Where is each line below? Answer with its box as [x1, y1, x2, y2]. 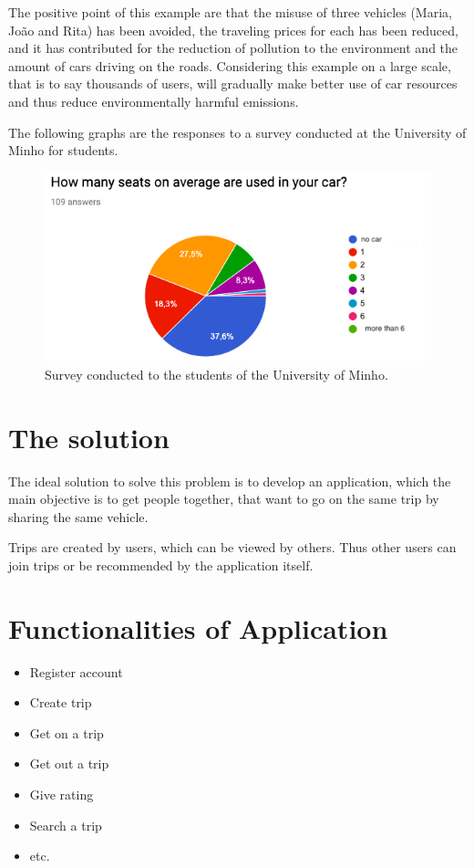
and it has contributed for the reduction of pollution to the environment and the [8, 38, 459, 58]
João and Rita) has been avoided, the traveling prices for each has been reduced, [8, 20, 459, 39]
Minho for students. [8, 141, 118, 160]
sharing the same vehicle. [8, 507, 149, 526]
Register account [29, 662, 123, 681]
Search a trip [29, 815, 102, 834]
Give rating [29, 785, 94, 804]
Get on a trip [29, 723, 104, 742]
